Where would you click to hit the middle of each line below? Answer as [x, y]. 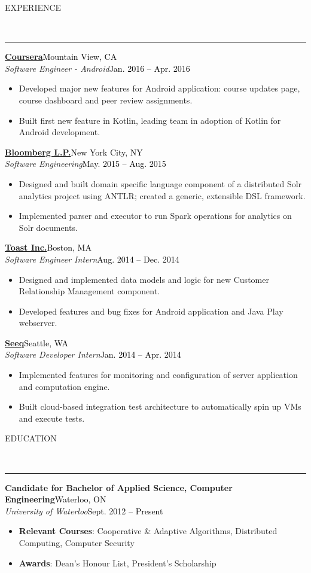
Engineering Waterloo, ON [56, 499]
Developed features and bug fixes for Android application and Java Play [151, 311]
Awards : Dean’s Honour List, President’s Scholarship [118, 563]
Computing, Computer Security [77, 542]
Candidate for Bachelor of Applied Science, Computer [119, 487]
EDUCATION [31, 438]
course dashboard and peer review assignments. [106, 100]
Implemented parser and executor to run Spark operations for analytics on [155, 216]
